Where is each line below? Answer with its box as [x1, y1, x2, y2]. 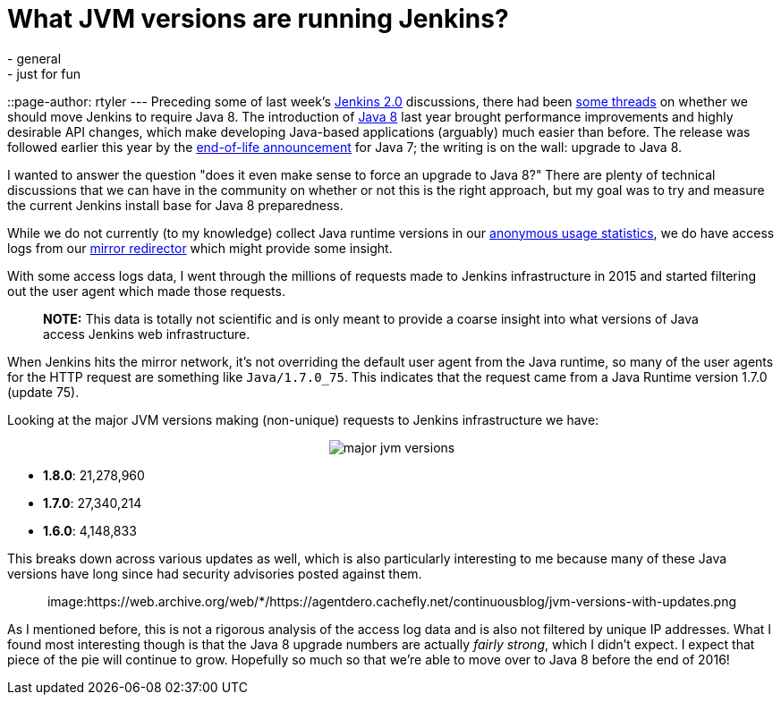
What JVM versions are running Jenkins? [7, 4, 509, 34]
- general [7, 50, 62, 66]
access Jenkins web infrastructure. [43, 326, 250, 342]
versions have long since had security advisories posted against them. [7, 565, 422, 581]
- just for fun [7, 65, 81, 81]
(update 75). [7, 384, 80, 400]
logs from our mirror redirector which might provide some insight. [7, 240, 393, 256]
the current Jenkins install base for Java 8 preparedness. [7, 197, 344, 213]
